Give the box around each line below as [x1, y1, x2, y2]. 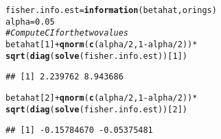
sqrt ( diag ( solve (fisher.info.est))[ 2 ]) [5, 104, 187, 114]
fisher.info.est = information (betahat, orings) [5, 5, 217, 15]
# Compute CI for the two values [5, 28, 129, 38]
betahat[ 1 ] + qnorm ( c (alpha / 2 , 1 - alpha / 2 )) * [5, 39, 198, 49]
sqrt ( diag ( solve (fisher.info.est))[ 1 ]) [5, 51, 187, 61]
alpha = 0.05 [5, 16, 55, 27]
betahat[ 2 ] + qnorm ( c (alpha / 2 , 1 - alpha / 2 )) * [5, 92, 198, 103]
